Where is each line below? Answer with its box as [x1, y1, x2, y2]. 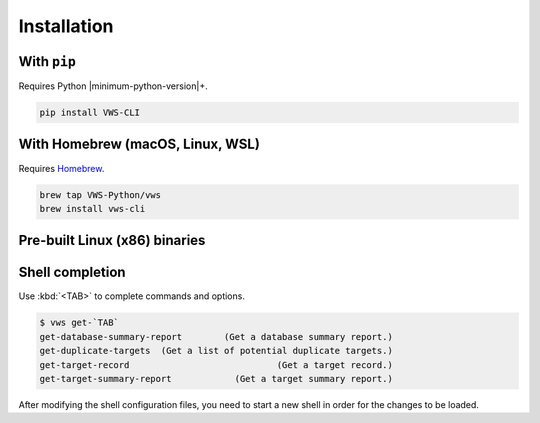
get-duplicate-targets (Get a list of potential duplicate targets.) [39, 345, 394, 357]
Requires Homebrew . [18, 162, 105, 174]
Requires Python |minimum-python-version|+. [18, 80, 209, 92]
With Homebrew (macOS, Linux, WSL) [18, 136, 260, 153]
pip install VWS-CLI [39, 107, 140, 119]
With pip [18, 53, 77, 70]
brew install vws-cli [39, 203, 146, 214]
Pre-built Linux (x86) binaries [18, 232, 206, 249]
